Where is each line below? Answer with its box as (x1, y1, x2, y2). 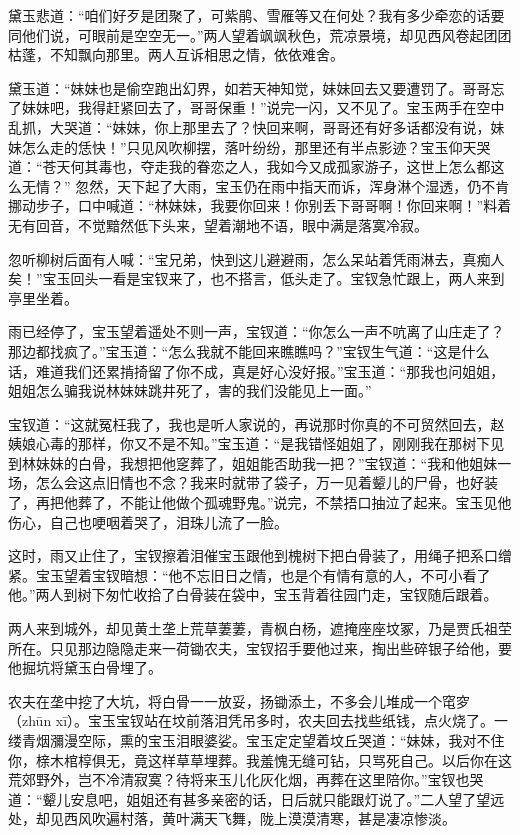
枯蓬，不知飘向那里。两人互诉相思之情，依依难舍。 (8, 44, 344, 65)
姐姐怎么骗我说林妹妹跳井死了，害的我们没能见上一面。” (8, 380, 372, 401)
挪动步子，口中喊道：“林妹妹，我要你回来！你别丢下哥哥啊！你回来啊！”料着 (8, 195, 512, 216)
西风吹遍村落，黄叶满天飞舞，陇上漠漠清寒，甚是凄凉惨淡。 (63, 808, 456, 829)
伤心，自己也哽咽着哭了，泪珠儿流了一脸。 (8, 511, 288, 532)
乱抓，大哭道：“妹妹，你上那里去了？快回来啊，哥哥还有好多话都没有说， (8, 116, 491, 137)
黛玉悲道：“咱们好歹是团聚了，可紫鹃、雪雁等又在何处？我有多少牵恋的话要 (8, 5, 505, 25)
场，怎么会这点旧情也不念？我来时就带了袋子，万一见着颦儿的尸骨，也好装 (8, 472, 498, 493)
